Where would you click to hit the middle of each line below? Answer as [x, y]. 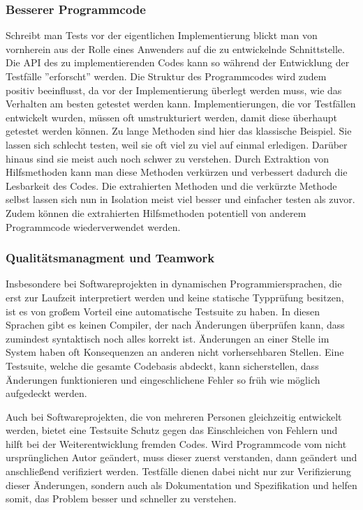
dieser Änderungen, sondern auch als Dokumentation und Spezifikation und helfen [181, 485]
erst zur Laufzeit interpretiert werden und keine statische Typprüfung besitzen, [175, 297]
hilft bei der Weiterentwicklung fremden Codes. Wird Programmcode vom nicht [176, 443]
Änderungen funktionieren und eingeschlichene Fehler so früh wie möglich [163, 379]
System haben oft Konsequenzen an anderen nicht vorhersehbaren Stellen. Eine [175, 352]
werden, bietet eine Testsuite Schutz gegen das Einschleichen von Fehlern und [172, 430]
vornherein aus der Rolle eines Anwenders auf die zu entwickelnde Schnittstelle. [175, 48]
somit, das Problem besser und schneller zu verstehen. [121, 498]
